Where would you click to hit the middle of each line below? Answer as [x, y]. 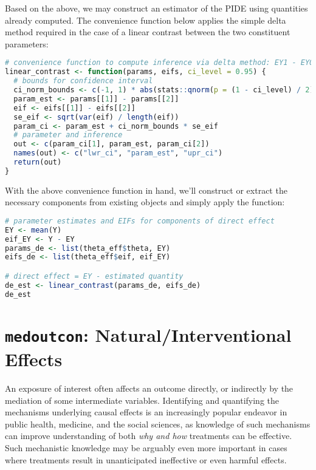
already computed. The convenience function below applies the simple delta [146, 20]
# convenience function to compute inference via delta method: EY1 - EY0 [160, 63]
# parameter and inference [68, 135]
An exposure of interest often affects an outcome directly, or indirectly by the [149, 388]
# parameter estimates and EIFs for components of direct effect [140, 221]
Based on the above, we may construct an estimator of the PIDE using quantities [156, 8]
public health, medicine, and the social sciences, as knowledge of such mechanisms [158, 424]
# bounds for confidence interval [83, 81]
